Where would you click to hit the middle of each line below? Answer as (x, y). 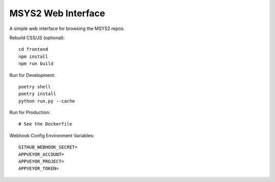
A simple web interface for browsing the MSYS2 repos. (67, 28)
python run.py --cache (47, 101)
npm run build (36, 64)
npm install (33, 56)
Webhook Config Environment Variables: (52, 135)
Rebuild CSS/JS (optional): (37, 38)
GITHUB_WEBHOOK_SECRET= (48, 147)
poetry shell (35, 87)
